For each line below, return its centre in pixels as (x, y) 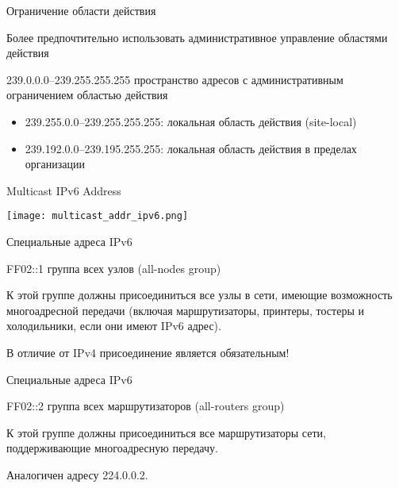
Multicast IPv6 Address (64, 190)
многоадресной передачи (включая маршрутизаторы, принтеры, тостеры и (185, 310)
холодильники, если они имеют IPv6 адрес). (114, 326)
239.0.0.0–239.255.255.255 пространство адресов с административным (175, 79)
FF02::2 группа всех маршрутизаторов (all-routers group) (146, 406)
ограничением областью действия (87, 95)
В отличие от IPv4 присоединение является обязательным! (148, 352)
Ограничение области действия (81, 10)
